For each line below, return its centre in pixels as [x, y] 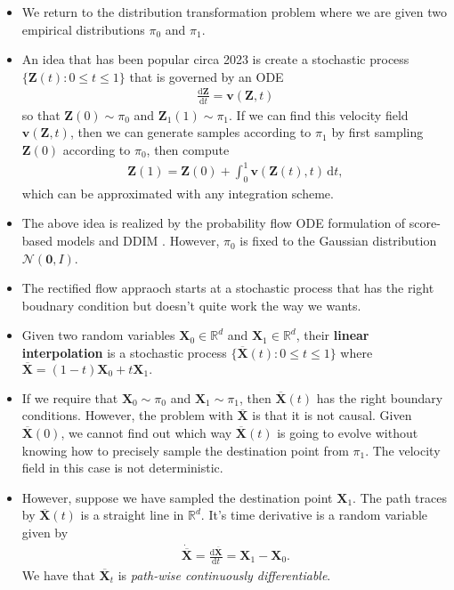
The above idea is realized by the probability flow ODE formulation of [214, 223]
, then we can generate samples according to [191, 132]
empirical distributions [83, 29]
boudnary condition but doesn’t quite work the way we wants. [191, 305]
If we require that [70, 397]
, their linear [332, 335]
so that [41, 114]
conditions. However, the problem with [127, 415]
